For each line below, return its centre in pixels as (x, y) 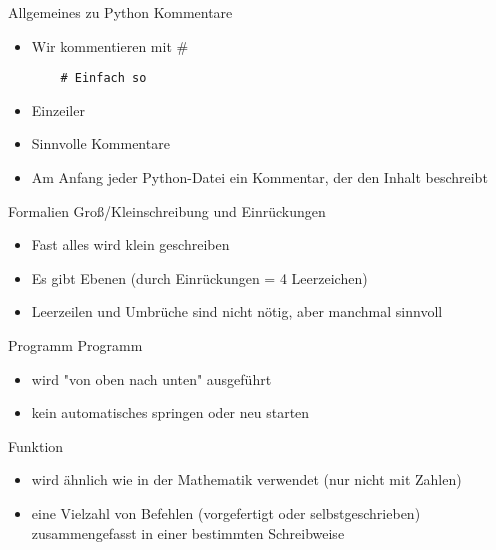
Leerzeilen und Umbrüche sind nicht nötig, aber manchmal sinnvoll (237, 311)
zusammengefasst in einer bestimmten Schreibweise (188, 532)
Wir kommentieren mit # (110, 45)
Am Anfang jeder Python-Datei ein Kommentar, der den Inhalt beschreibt (259, 177)
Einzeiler (58, 109)
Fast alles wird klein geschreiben (130, 244)
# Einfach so (103, 78)
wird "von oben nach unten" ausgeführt (151, 378)
